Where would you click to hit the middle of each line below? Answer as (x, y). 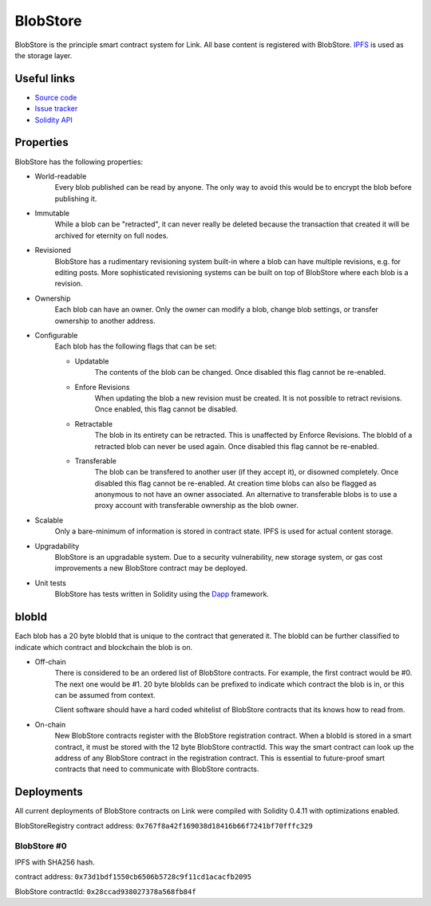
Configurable (56, 335)
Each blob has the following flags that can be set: (136, 346)
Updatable (92, 361)
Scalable (49, 520)
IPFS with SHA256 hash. (55, 862)
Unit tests (51, 583)
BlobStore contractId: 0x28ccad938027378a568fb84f (105, 891)
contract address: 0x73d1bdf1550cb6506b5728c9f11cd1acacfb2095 (133, 876)
